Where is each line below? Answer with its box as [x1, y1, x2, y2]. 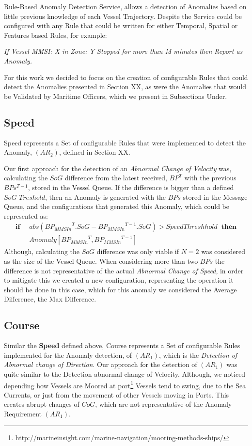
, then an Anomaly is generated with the [45, 191, 166, 202]
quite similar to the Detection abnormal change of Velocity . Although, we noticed [4, 368, 246, 379]
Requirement [4, 408, 42, 418]
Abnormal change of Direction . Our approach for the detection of [4, 359, 197, 369]
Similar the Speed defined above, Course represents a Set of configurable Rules [4, 340, 240, 350]
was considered [201, 246, 246, 256]
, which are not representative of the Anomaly [95, 399, 232, 409]
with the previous [184, 173, 236, 183]
